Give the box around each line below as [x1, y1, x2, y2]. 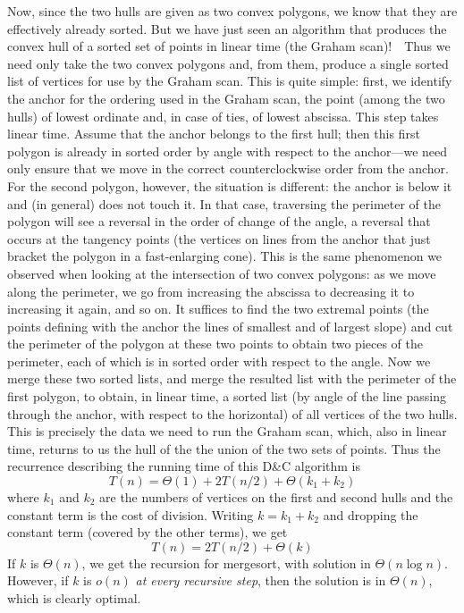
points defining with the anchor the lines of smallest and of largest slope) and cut [7, 316, 453, 335]
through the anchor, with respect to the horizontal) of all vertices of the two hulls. [7, 404, 458, 423]
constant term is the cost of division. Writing [7, 505, 254, 524]
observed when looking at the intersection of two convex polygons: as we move [7, 264, 436, 282]
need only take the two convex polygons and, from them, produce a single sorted [7, 54, 449, 72]
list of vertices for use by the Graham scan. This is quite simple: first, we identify [7, 71, 452, 90]
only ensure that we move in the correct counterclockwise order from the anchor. [7, 159, 449, 178]
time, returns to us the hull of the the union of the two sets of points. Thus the [7, 439, 441, 458]
